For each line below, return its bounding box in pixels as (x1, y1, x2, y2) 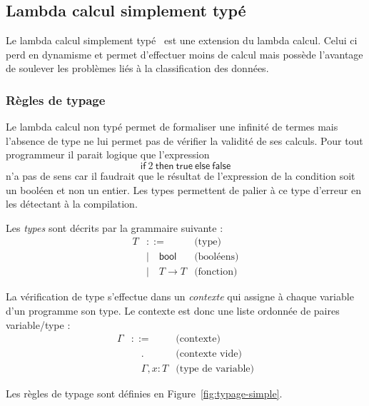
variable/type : (6, 317, 71, 332)
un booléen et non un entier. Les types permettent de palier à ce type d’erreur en (6, 182, 361, 197)
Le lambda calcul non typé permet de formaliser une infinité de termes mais (6, 119, 338, 134)
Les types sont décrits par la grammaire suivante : (6, 220, 223, 235)
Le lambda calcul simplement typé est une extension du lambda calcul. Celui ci (6, 33, 358, 48)
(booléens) (194, 252, 239, 263)
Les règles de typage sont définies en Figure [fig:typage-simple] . (6, 386, 283, 401)
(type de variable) (176, 364, 254, 375)
